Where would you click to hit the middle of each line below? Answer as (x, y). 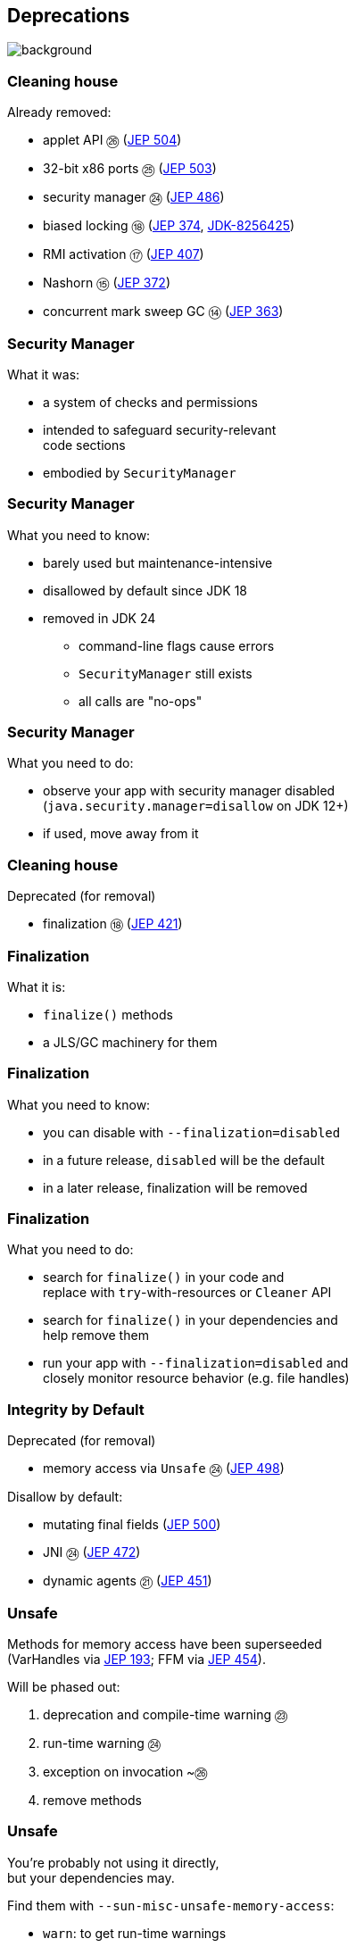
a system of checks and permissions (150, 402)
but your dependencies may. (91, 1877)
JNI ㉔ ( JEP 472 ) (92, 1552)
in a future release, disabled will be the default (184, 1160)
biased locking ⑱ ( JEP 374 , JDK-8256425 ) (169, 226)
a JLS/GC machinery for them (130, 1042)
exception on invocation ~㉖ (125, 1771)
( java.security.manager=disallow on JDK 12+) (196, 806)
